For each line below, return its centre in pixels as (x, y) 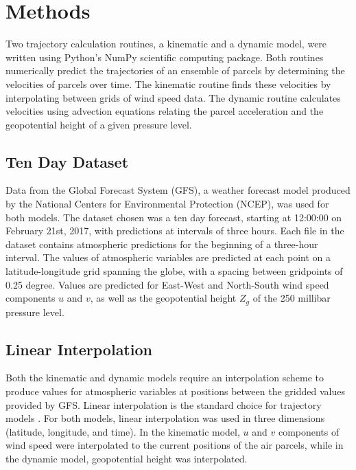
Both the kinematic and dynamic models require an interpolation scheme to (165, 378)
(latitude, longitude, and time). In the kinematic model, (123, 431)
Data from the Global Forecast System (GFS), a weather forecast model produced (178, 190)
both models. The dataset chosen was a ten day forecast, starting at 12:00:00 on (174, 217)
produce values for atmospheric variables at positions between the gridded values (175, 391)
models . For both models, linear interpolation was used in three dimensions (165, 418)
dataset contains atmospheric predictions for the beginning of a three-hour (162, 244)
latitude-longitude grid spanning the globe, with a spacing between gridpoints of (174, 271)
